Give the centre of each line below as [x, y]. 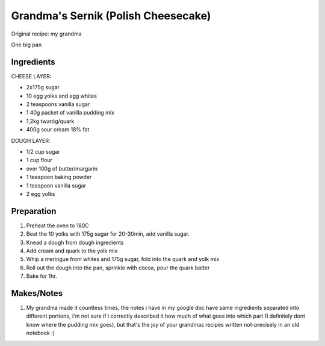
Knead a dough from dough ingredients [75, 242]
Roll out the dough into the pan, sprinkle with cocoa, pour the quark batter [118, 268]
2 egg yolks [41, 193]
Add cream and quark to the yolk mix [72, 251]
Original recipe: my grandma [46, 34]
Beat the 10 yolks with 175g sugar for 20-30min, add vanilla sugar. [108, 234]
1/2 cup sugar [43, 151]
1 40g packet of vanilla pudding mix [70, 113]
